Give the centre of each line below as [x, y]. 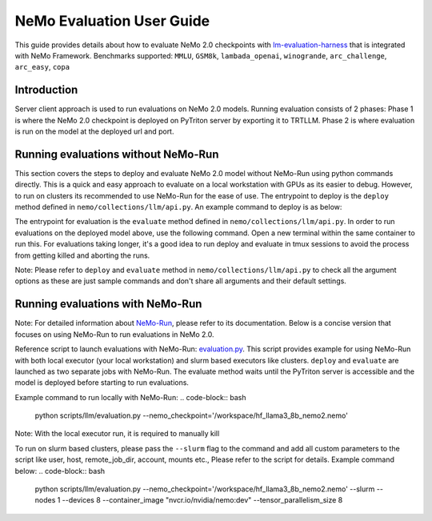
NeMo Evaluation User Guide [112, 21]
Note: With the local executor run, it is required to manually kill [117, 434]
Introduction [46, 90]
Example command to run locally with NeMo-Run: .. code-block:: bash [130, 397]
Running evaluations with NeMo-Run [108, 304]
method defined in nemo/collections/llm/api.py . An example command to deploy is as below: [178, 207]
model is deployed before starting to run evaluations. [102, 383]
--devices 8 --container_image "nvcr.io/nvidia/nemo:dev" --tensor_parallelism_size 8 [202, 500]
